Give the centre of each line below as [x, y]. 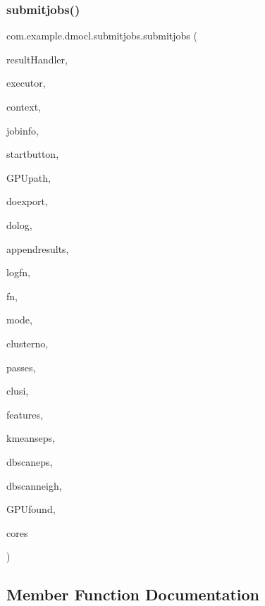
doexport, [27, 201]
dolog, [19, 224]
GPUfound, [31, 509]
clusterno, [27, 343]
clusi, [18, 391]
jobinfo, [23, 130]
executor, [26, 83]
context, [24, 106]
